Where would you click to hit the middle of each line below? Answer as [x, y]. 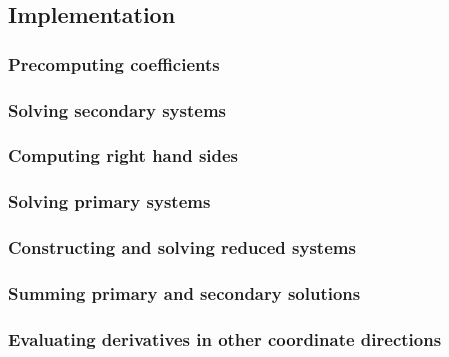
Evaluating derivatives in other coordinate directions [225, 338]
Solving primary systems [109, 201]
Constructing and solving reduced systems [182, 247]
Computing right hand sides [123, 155]
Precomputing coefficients [114, 63]
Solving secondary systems [117, 109]
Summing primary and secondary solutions [184, 292]
